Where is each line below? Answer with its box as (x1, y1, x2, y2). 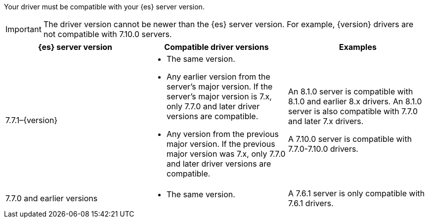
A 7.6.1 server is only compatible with (288, 188, 425, 198)
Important (5, 24, 42, 34)
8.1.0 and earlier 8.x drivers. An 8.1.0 (288, 96, 422, 106)
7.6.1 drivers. (288, 198, 334, 208)
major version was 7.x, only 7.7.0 (166, 149, 286, 159)
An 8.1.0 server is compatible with (288, 87, 413, 96)
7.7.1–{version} (5, 115, 58, 125)
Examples (339, 42, 377, 52)
